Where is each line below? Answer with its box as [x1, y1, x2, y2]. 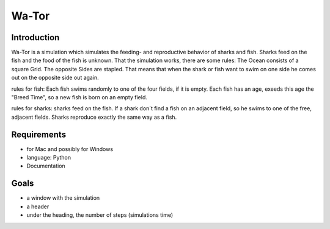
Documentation [26, 162, 65, 170]
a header [26, 203, 50, 210]
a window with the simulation [26, 194, 100, 202]
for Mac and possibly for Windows [26, 145, 113, 152]
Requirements [11, 129, 67, 139]
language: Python [26, 154, 71, 161]
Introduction [11, 32, 60, 43]
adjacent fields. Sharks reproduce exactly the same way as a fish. [11, 113, 177, 121]
